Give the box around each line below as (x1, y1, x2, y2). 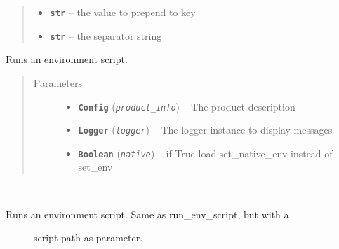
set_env (78, 159, 113, 174)
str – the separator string (50, 28, 162, 43)
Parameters (33, 75, 82, 90)
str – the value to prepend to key (50, 5, 196, 19)
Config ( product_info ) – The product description (78, 99, 295, 113)
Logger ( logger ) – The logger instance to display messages (78, 122, 333, 137)
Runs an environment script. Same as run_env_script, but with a (6, 206, 289, 221)
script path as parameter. (34, 230, 143, 245)
